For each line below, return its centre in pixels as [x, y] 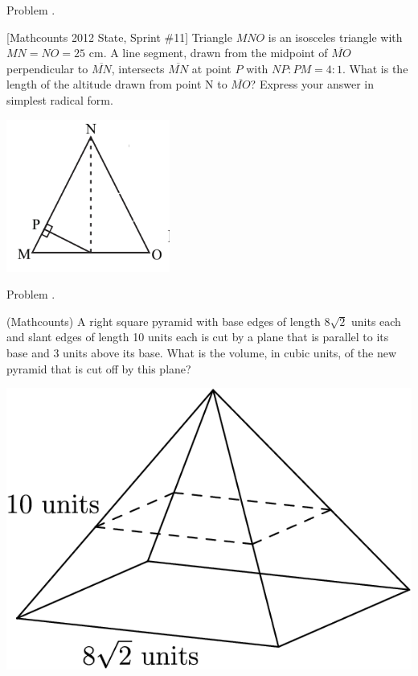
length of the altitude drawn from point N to [117, 84]
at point [211, 68]
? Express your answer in [312, 84]
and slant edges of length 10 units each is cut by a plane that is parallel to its [198, 337]
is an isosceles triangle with [335, 37]
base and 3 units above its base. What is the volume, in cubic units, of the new [202, 352]
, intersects [138, 68]
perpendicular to [47, 68]
